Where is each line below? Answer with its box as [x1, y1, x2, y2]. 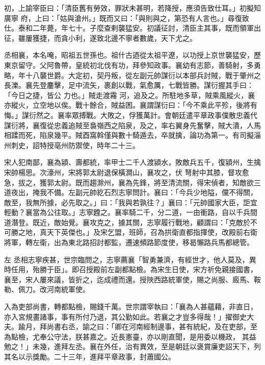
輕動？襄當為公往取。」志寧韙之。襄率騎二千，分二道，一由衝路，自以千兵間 [4, 207, 257, 217]
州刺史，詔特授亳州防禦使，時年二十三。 [4, 139, 140, 150]
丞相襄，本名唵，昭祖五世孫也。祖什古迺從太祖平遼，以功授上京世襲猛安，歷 [4, 50, 261, 60]
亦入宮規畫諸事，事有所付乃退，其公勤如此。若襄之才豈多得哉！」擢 [4, 311, 232, 322]
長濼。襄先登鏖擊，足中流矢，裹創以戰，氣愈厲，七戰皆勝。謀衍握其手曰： [4, 80, 254, 90]
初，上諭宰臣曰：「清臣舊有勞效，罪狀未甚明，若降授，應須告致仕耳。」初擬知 [4, 3, 261, 13]
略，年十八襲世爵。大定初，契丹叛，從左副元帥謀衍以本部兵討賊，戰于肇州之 [4, 69, 261, 80]
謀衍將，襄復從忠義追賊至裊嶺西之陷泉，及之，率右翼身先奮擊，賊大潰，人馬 [4, 119, 261, 130]
